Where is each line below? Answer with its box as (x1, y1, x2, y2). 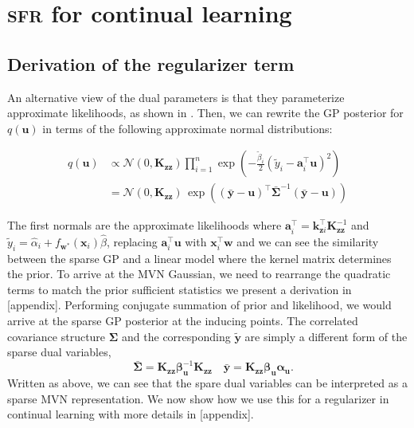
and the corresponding (122, 328, 231, 344)
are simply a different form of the (244, 328, 408, 344)
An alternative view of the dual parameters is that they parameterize (7, 88, 345, 105)
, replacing (106, 233, 158, 249)
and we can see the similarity (236, 233, 379, 249)
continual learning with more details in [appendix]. (7, 406, 254, 422)
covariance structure (7, 328, 106, 344)
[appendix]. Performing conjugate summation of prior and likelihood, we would (7, 296, 392, 313)
